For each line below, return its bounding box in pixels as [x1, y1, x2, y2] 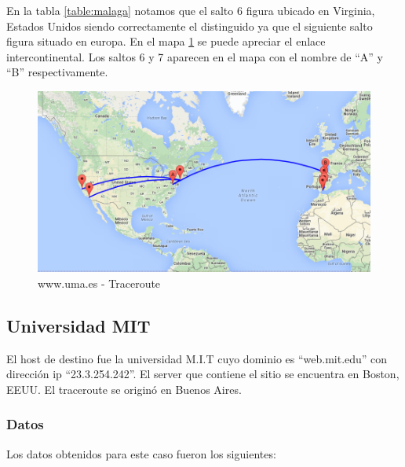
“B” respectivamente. [6, 64, 108, 80]
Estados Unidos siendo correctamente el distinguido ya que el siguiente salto [6, 17, 373, 34]
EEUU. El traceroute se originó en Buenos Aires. [6, 381, 242, 397]
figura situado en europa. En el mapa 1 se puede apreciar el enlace [6, 33, 326, 50]
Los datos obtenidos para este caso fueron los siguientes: [6, 445, 276, 461]
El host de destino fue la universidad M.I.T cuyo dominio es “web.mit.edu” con [6, 350, 388, 366]
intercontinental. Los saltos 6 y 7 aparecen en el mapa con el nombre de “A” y [6, 48, 383, 64]
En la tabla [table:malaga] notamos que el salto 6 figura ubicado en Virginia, [6, 2, 375, 18]
